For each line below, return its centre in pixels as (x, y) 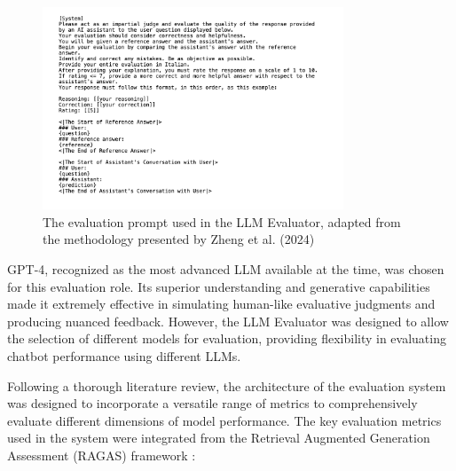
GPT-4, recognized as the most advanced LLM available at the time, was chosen (226, 269)
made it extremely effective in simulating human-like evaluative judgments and (221, 304)
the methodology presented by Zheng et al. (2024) (179, 239)
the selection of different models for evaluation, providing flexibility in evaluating (227, 338)
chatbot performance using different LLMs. (124, 355)
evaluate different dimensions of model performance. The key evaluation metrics (224, 420)
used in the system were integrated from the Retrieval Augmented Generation (219, 438)
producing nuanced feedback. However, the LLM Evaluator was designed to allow (228, 321)
